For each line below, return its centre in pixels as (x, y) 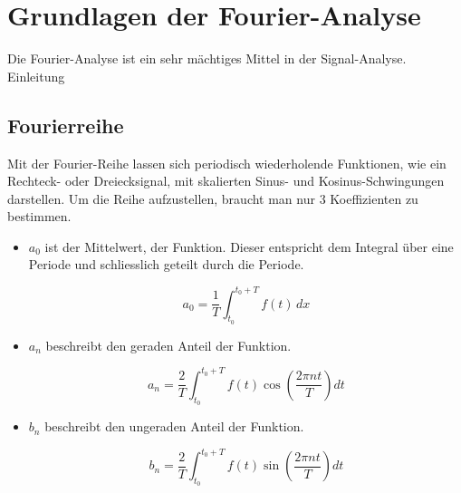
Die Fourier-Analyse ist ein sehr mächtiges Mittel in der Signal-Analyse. (207, 58)
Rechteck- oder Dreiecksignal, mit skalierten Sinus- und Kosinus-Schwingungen (226, 181)
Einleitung (36, 76)
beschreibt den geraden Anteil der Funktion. (168, 345)
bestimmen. (39, 216)
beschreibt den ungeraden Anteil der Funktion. (174, 426)
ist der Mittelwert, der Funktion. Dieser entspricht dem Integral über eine (249, 246)
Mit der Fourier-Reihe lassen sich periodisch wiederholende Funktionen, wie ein (227, 163)
